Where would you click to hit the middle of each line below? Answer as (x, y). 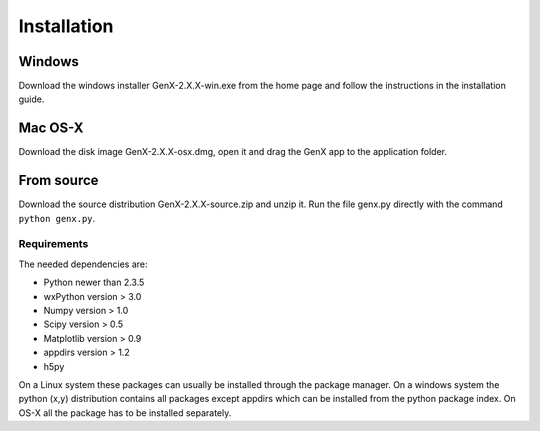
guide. (31, 99)
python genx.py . (57, 218)
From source (58, 180)
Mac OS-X (51, 128)
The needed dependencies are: (83, 264)
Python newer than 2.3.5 (94, 282)
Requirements (53, 244)
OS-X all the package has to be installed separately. (125, 412)
